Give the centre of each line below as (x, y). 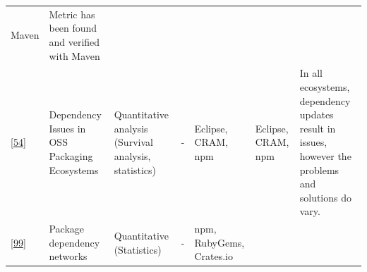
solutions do (325, 197)
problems (319, 169)
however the (325, 155)
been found (73, 28)
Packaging (71, 155)
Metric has (72, 14)
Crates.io (214, 256)
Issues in (67, 128)
